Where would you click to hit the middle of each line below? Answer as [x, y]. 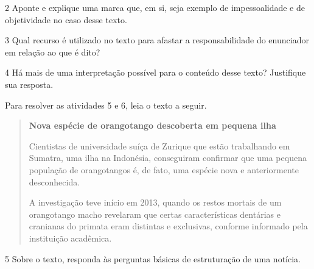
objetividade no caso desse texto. [66, 19]
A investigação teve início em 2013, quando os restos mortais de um [155, 202]
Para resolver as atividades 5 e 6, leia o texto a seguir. [106, 105]
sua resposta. [29, 84]
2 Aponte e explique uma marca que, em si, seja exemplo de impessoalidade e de [155, 7]
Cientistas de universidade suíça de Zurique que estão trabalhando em [159, 145]
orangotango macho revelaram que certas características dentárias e [155, 214]
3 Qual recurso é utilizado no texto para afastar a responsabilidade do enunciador [157, 40]
